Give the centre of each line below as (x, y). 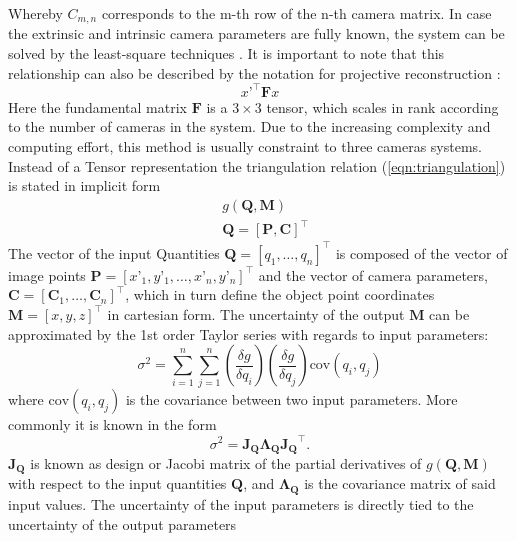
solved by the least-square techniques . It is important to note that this (226, 53)
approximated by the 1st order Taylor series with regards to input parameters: (248, 333)
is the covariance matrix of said (400, 483)
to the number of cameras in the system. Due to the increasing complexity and (249, 126)
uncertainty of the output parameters (122, 523)
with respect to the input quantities (117, 483)
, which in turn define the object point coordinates (280, 294)
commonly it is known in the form (112, 424)
